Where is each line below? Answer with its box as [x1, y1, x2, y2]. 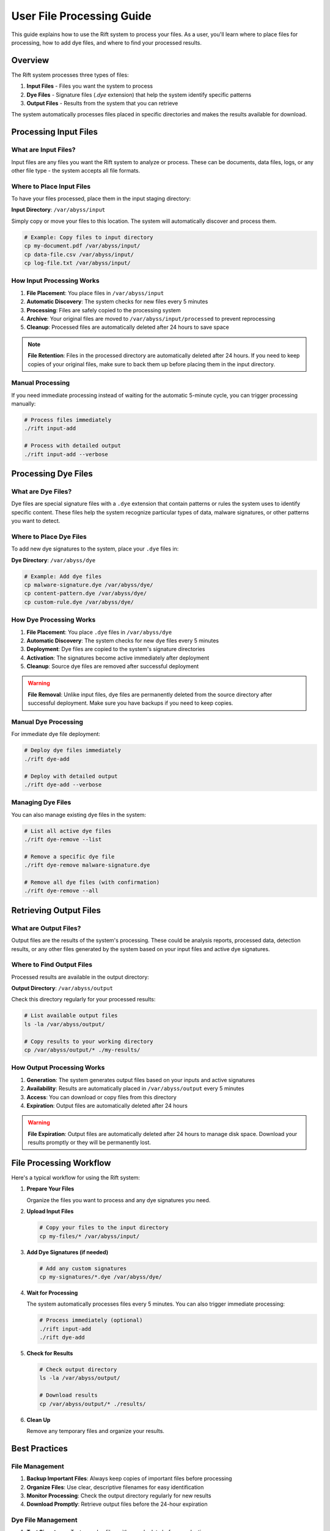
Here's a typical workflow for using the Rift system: [11, 1174, 141, 1181]
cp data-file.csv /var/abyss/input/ [24, 251, 134, 258]
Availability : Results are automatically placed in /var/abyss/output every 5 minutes [26, 1085, 244, 1093]
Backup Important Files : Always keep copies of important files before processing [26, 1475, 232, 1482]
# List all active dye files [24, 827, 112, 834]
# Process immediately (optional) [39, 1317, 143, 1324]
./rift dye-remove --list [24, 836, 102, 843]
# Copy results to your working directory [24, 1038, 153, 1045]
